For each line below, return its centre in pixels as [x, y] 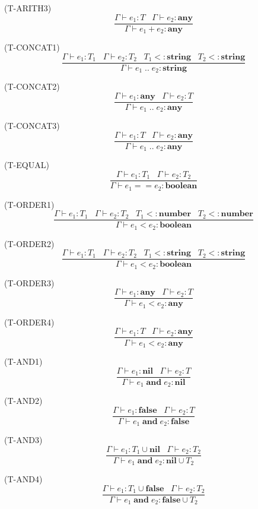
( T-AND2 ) [23, 401]
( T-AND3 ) [23, 440]
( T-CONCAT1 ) [32, 47]
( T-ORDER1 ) [29, 204]
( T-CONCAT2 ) [32, 86]
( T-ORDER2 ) [29, 243]
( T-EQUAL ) [27, 165]
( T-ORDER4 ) [29, 322]
